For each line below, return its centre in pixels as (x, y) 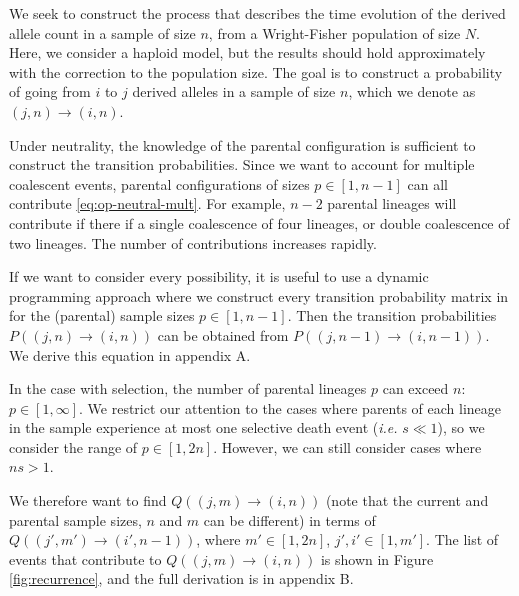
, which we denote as (412, 91)
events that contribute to (85, 558)
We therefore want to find (88, 500)
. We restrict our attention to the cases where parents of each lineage (290, 407)
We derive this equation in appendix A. (130, 354)
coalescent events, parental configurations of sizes (159, 183)
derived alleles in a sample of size (234, 91)
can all (427, 183)
